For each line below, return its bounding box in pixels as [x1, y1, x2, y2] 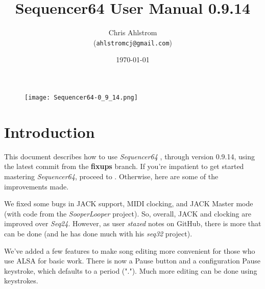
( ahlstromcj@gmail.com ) [93, 37, 173, 47]
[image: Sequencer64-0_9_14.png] [25, 93, 138, 101]
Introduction [4, 121, 95, 142]
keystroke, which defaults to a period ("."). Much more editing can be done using [4, 265, 257, 276]
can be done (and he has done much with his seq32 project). [4, 228, 192, 238]
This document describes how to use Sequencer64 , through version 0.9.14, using [4, 151, 255, 161]
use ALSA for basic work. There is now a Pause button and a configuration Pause [4, 255, 261, 266]
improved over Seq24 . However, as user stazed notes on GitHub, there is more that [4, 218, 261, 229]
